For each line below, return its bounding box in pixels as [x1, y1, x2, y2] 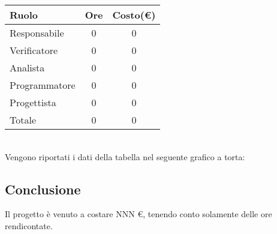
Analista [10, 61, 45, 74]
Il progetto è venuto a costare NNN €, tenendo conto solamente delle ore [5, 208, 272, 220]
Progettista [10, 95, 56, 109]
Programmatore [10, 78, 76, 92]
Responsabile [10, 26, 64, 40]
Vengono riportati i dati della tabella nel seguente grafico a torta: [5, 150, 245, 163]
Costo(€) [112, 8, 156, 22]
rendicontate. [5, 219, 53, 232]
